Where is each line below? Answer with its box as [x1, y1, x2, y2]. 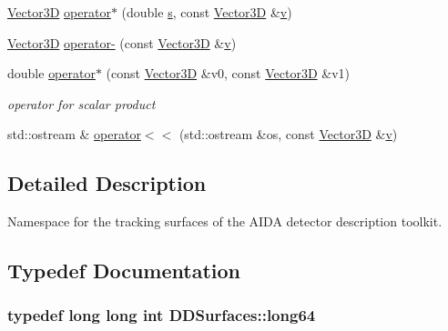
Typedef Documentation [7, 256, 240, 285]
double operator [7, 64, 96, 83]
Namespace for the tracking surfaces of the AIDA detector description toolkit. [7, 212, 443, 231]
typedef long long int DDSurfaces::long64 [7, 304, 316, 326]
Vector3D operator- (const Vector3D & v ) [7, 33, 237, 52]
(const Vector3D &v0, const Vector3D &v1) [106, 64, 351, 83]
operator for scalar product [7, 94, 156, 113]
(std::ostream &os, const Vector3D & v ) [178, 125, 398, 144]
